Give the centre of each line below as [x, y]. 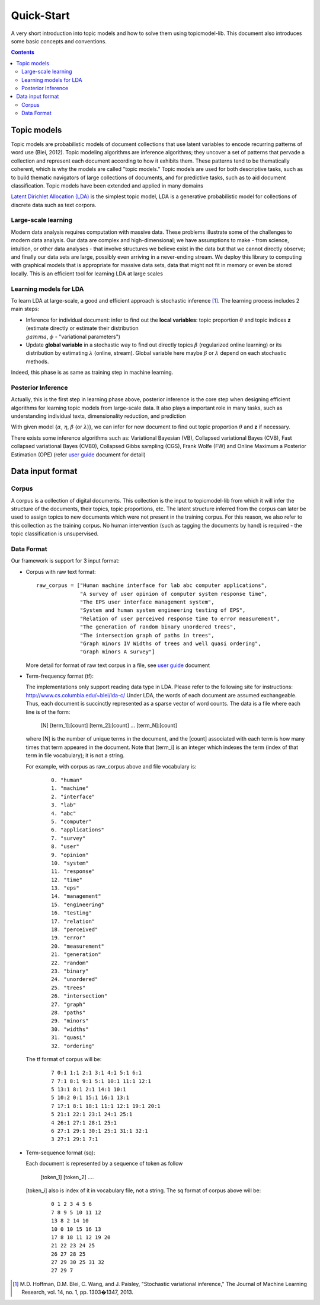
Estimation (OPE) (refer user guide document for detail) [79, 455]
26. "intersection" [79, 996]
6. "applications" [78, 830]
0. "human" [67, 780]
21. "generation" [76, 955]
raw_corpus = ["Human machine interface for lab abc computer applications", [152, 585]
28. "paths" [68, 1012]
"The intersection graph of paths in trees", [147, 635]
